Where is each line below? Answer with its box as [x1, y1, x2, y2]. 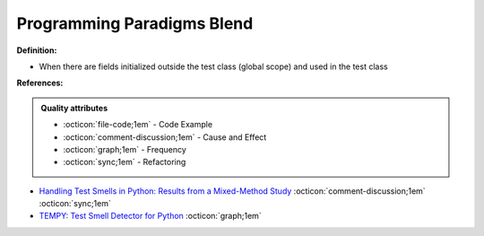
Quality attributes [40, 102, 108, 113]
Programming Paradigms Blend [16, 13, 254, 33]
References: [16, 77, 64, 89]
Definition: [16, 45, 57, 56]
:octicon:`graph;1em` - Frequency [63, 144, 187, 154]
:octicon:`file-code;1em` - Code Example [63, 119, 213, 130]
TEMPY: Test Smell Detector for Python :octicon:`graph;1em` [39, 211, 262, 222]
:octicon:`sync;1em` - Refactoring [63, 157, 186, 168]
